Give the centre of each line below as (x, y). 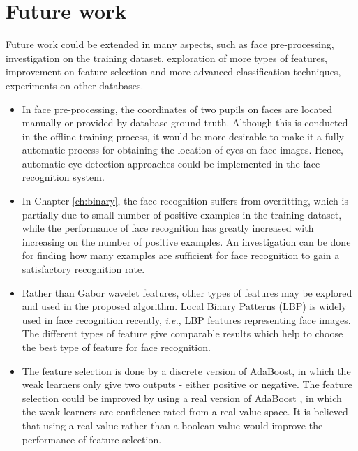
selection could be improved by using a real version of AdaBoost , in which (182, 398)
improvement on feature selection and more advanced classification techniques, (173, 72)
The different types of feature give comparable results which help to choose (182, 333)
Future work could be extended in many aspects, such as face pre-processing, (170, 44)
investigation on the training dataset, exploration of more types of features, (166, 58)
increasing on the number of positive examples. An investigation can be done (186, 241)
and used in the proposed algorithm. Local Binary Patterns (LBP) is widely (184, 306)
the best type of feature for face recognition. (116, 347)
